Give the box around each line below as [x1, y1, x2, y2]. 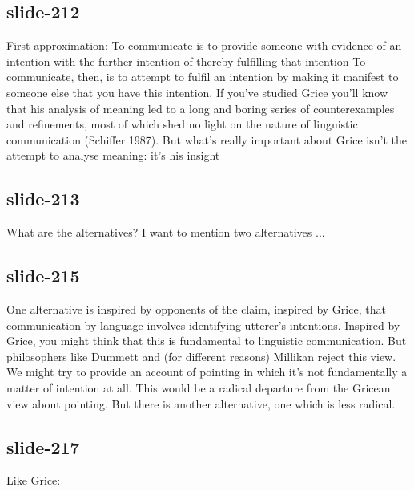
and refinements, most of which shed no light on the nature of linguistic [6, 116, 358, 132]
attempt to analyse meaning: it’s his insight [6, 147, 220, 164]
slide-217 [6, 434, 80, 459]
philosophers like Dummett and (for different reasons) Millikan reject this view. [6, 347, 396, 364]
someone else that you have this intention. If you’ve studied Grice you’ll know [6, 83, 388, 100]
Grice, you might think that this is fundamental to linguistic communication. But [6, 332, 407, 349]
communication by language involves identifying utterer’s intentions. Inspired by [6, 316, 400, 333]
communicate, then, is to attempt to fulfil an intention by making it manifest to [6, 68, 399, 85]
